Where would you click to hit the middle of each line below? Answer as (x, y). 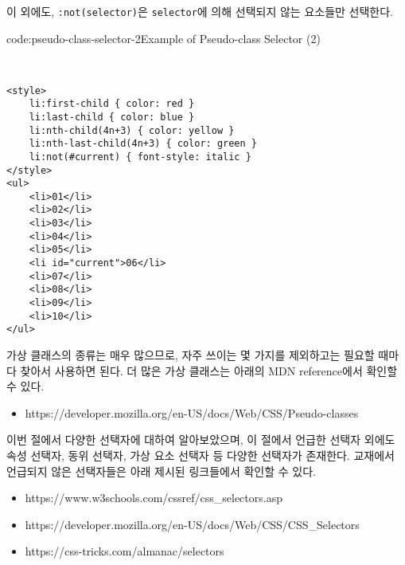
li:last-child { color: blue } (112, 117)
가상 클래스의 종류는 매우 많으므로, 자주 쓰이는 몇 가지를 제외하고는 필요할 (191, 355)
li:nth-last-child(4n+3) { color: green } (143, 144)
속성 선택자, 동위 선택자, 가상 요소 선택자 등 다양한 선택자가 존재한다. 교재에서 (201, 455)
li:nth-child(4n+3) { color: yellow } (132, 130)
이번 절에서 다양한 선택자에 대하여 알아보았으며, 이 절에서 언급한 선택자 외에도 (201, 439)
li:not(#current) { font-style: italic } (140, 157)
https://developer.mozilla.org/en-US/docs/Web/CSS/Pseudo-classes (192, 412)
